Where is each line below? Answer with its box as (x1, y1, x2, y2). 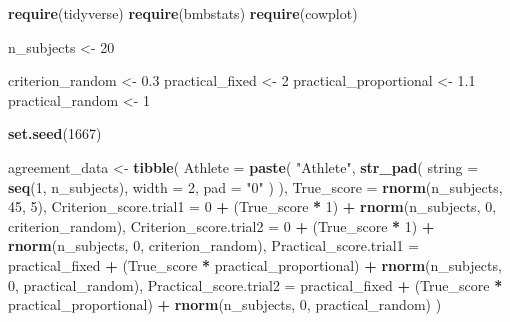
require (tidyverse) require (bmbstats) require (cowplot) (8, 3, 358, 23)
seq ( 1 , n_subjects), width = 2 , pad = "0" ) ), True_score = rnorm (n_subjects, (8, 176, 503, 197)
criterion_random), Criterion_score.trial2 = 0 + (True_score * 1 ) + (8, 215, 435, 236)
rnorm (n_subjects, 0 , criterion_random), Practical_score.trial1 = (8, 235, 420, 256)
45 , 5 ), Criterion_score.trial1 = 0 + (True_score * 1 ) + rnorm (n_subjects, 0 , (8, 196, 497, 217)
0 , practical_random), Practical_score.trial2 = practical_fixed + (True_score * (8, 274, 503, 295)
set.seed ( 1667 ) (8, 123, 102, 144)
